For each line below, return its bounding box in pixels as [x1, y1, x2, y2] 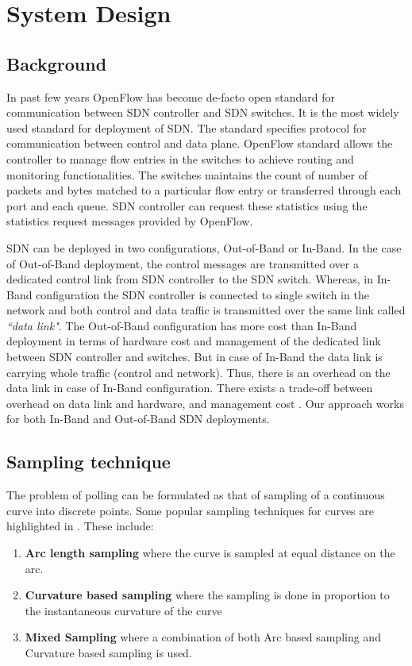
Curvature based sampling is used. [25, 645, 192, 660]
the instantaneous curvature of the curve [25, 602, 222, 618]
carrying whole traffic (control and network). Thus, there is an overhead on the [6, 364, 391, 380]
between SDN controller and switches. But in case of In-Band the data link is [6, 348, 383, 365]
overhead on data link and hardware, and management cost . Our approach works [6, 395, 404, 411]
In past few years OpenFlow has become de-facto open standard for [6, 88, 335, 105]
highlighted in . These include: [6, 518, 154, 534]
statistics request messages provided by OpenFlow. [6, 213, 253, 229]
